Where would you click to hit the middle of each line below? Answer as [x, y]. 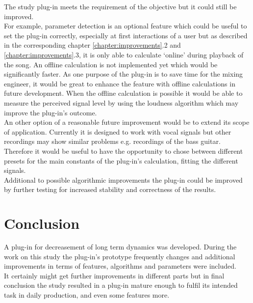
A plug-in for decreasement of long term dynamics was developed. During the [120, 247]
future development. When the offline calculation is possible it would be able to [123, 93]
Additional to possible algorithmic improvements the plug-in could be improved [123, 179]
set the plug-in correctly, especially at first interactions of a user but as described [126, 35]
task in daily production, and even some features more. [87, 294]
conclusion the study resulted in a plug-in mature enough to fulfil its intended [121, 285]
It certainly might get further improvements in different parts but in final [114, 275]
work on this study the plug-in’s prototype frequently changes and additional [120, 256]
